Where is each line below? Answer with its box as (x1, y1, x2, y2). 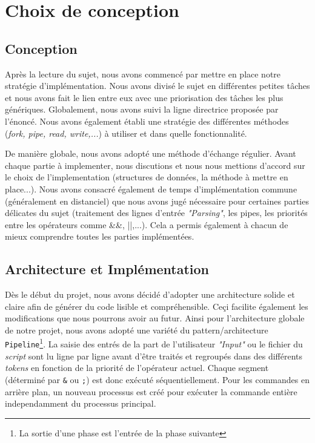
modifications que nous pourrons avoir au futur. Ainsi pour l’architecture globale (5, 312, 305, 324)
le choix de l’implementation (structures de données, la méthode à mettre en (5, 171, 288, 183)
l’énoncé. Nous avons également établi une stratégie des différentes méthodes (5, 114, 289, 127)
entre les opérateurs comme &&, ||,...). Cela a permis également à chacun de (5, 218, 288, 231)
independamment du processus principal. (5, 397, 156, 410)
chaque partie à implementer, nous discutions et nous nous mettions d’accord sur (5, 159, 305, 171)
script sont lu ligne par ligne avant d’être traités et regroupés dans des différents (5, 349, 303, 362)
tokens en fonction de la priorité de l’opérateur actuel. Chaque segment (5, 361, 269, 374)
